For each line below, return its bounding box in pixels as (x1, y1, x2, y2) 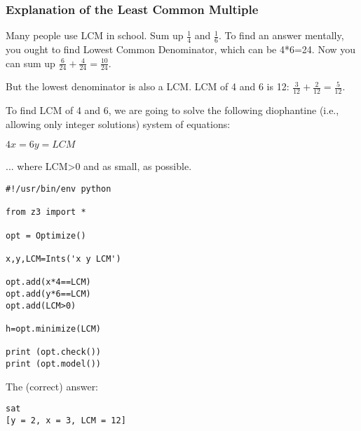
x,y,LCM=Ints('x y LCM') (6, 254, 121, 264)
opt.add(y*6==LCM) (6, 288, 91, 299)
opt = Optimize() (6, 230, 86, 241)
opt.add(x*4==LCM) (6, 277, 91, 288)
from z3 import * (6, 207, 86, 218)
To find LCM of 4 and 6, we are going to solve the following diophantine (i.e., (6, 103, 339, 118)
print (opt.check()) (6, 347, 102, 358)
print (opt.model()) (6, 358, 102, 369)
